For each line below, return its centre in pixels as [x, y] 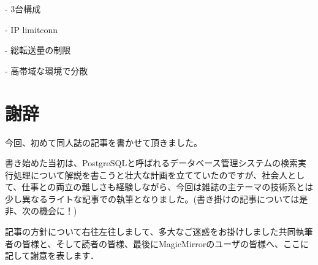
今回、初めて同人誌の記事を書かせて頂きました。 [104, 142]
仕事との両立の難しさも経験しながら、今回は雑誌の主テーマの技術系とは [168, 187]
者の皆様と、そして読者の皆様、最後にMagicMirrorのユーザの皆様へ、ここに [157, 243]
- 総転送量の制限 [38, 50]
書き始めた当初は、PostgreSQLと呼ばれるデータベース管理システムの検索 [152, 163]
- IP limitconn [32, 29]
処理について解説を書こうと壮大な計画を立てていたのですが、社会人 [150, 175]
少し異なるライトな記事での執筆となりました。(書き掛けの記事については [152, 198]
